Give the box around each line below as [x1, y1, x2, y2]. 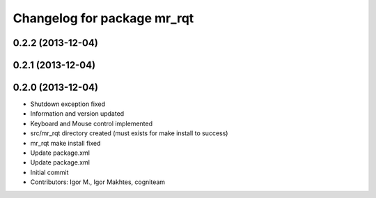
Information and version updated [30, 109, 125, 118]
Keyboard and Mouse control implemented [30, 119, 153, 128]
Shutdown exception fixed [30, 100, 106, 108]
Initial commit [30, 168, 69, 176]
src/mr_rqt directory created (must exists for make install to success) [30, 129, 228, 137]
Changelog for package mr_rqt [13, 10, 194, 26]
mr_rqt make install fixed [30, 139, 101, 147]
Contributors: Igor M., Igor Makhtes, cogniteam [30, 178, 166, 186]
